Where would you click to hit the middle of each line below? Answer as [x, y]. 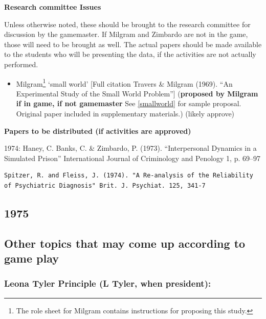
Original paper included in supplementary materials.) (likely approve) [125, 113]
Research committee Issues [53, 7]
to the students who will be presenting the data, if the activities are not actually [130, 54]
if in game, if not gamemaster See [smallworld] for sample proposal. [129, 103]
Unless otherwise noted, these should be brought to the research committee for [127, 24]
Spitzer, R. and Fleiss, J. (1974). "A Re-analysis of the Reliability [129, 176]
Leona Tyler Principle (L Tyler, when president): [108, 283]
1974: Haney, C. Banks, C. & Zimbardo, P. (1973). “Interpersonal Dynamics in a [130, 148]
